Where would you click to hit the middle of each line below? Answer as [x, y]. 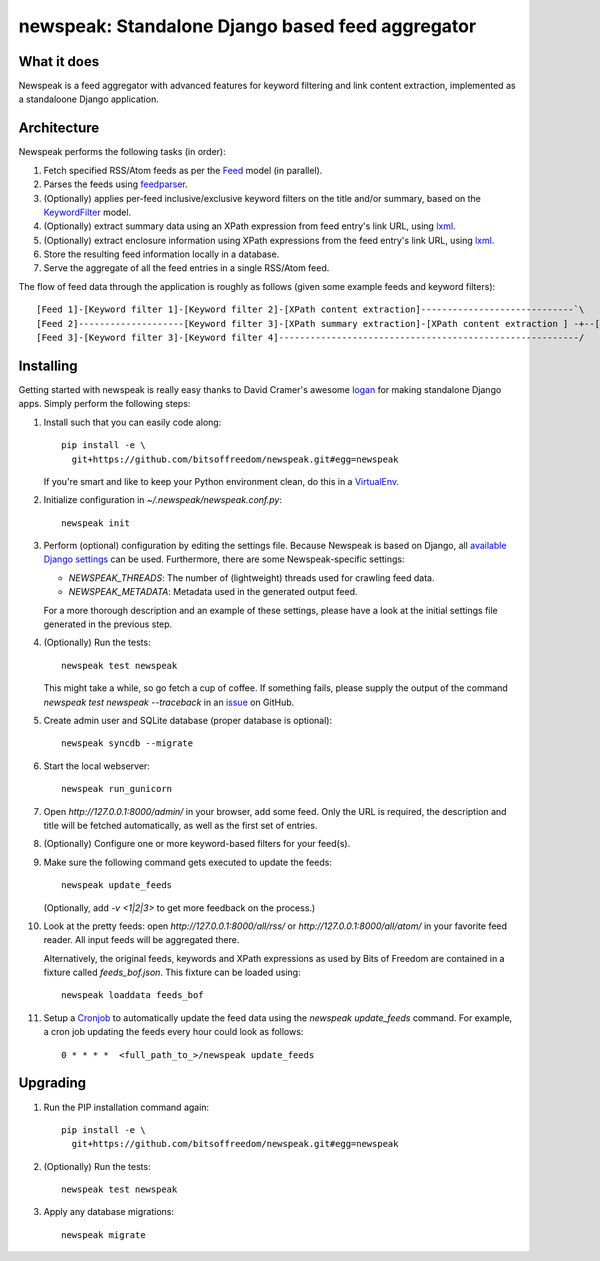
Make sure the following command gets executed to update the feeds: [187, 862]
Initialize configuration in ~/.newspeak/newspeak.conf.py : [162, 500]
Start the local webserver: [96, 766]
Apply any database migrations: [109, 1212]
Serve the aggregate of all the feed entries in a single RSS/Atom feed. [186, 268]
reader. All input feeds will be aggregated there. [141, 940]
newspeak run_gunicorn [117, 789]
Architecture [59, 128]
